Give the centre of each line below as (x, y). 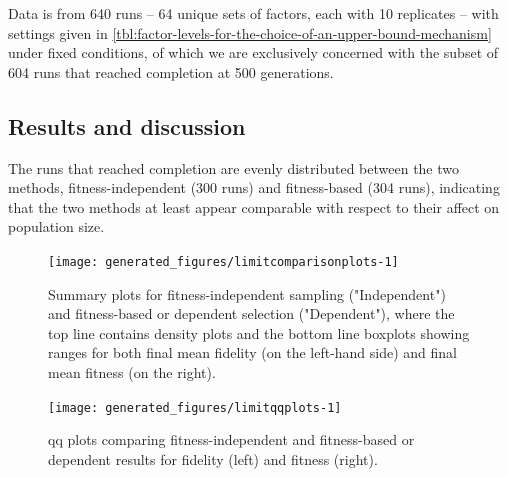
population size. (56, 226)
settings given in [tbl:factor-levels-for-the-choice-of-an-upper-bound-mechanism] (250, 32)
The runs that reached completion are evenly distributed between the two (234, 167)
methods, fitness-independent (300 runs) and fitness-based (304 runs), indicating (254, 187)
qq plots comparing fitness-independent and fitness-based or (231, 439)
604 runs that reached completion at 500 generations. (171, 71)
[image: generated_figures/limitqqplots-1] (195, 407)
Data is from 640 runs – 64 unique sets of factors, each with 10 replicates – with (253, 13)
